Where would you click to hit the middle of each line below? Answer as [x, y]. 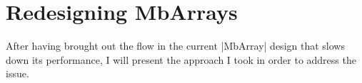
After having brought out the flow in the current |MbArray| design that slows [175, 46]
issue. [17, 73]
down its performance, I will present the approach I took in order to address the [181, 59]
